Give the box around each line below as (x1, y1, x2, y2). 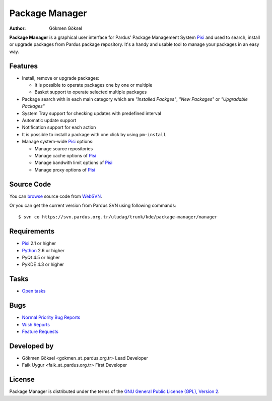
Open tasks (22, 288, 46, 294)
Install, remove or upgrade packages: (22, 75, 100, 81)
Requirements (9, 227, 55, 236)
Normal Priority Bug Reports (22, 314, 81, 320)
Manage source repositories (34, 145, 93, 151)
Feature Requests (22, 328, 59, 335)
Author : (9, 25, 26, 31)
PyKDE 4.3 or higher (22, 261, 64, 267)
